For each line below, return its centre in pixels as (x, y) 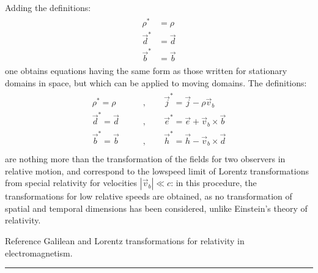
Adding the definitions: (48, 7)
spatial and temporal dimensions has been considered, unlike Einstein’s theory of (156, 208)
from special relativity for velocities (71, 183)
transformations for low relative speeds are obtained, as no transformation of (149, 196)
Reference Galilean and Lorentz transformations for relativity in (125, 241)
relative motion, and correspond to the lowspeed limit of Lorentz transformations (157, 170)
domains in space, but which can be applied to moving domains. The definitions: (156, 82)
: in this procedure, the (214, 183)
